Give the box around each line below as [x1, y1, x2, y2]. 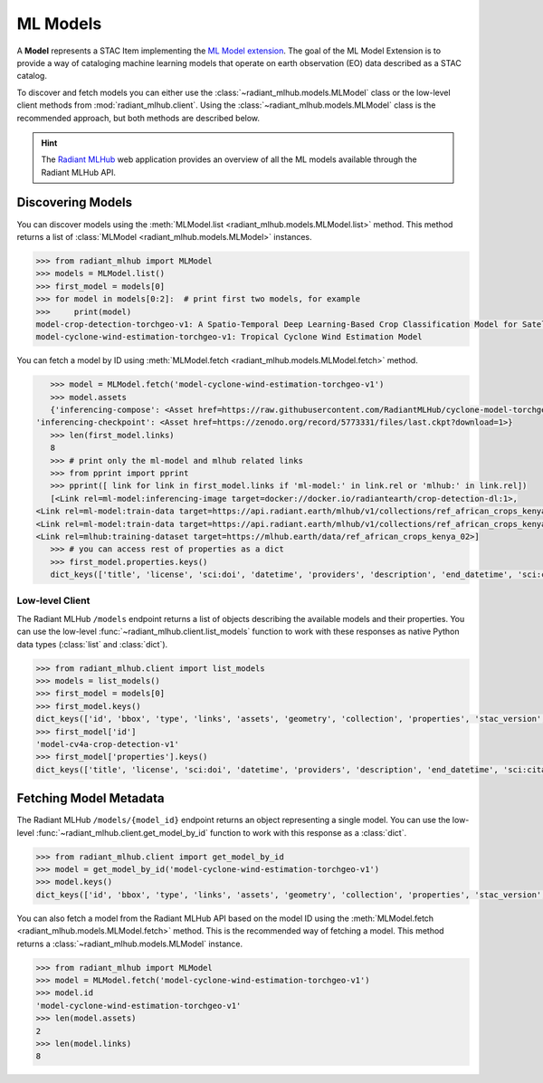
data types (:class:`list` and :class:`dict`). [16, 638, 168, 649]
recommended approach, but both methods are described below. [16, 112, 261, 123]
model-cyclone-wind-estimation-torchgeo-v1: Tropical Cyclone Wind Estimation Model [35, 331, 423, 342]
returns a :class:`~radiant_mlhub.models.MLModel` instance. [16, 938, 243, 949]
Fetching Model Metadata [16, 791, 165, 806]
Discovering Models [16, 195, 133, 210]
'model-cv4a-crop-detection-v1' [35, 739, 180, 749]
